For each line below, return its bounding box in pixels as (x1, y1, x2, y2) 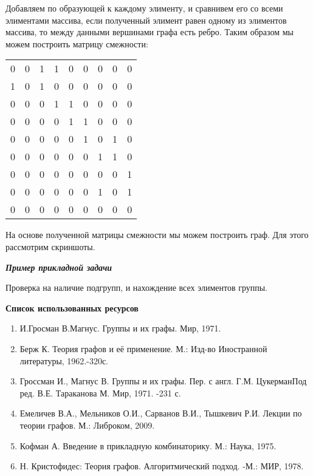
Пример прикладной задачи (5, 260, 112, 273)
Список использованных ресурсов (5, 301, 139, 314)
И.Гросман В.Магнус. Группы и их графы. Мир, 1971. (19, 322, 221, 335)
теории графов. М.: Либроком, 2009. (19, 418, 155, 431)
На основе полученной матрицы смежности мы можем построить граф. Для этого (5, 228, 309, 241)
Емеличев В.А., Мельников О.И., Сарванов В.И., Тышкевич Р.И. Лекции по (19, 407, 302, 420)
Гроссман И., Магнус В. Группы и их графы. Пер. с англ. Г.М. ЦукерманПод (19, 375, 307, 387)
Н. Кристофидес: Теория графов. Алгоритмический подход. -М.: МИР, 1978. (19, 460, 304, 472)
